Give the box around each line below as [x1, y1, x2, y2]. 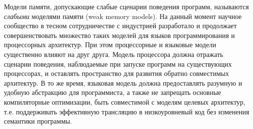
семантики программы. [4, 116, 72, 126]
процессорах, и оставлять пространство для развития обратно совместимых [4, 68, 229, 78]
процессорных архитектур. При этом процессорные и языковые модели [4, 39, 216, 50]
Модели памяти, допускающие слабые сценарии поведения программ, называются [4, 1, 249, 11]
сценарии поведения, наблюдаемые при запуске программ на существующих [4, 58, 232, 69]
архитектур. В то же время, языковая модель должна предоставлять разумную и [4, 77, 242, 88]
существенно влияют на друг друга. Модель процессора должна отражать [4, 49, 223, 59]
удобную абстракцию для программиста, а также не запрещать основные [4, 87, 221, 97]
